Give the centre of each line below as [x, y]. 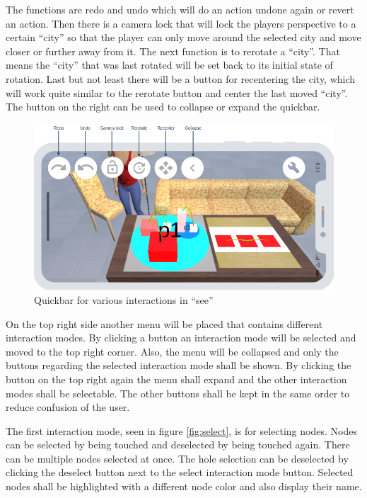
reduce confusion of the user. [68, 407]
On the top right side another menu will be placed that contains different [164, 323]
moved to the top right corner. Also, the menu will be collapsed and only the [172, 351]
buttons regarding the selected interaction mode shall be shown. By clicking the [179, 365]
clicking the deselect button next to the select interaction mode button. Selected [180, 472]
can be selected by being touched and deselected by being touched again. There [178, 445]
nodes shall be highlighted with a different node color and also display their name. [184, 486]
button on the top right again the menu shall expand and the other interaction [176, 379]
